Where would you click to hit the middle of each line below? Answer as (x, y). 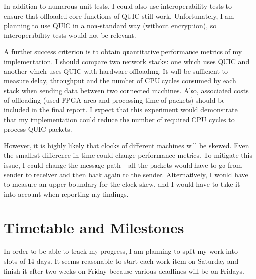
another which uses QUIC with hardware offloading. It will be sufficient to (116, 71)
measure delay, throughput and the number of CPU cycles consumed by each (120, 81)
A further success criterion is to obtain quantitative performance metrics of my (123, 52)
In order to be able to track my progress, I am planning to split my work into (121, 251)
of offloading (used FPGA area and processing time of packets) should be (114, 100)
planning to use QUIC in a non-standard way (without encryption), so (110, 25)
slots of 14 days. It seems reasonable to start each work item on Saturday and (121, 261)
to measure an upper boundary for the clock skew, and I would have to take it (122, 184)
